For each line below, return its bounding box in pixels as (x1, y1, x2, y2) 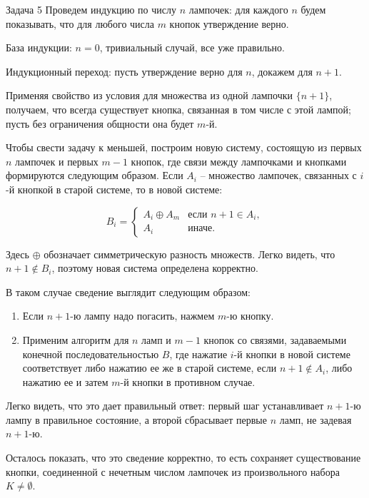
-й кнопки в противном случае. (120, 374, 256, 389)
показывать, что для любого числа (6, 16, 154, 31)
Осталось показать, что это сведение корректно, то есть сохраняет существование (6, 450, 361, 465)
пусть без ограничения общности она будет (6, 116, 194, 131)
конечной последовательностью (22, 346, 159, 361)
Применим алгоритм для (22, 332, 129, 347)
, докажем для (251, 63, 313, 78)
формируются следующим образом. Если (6, 168, 183, 183)
